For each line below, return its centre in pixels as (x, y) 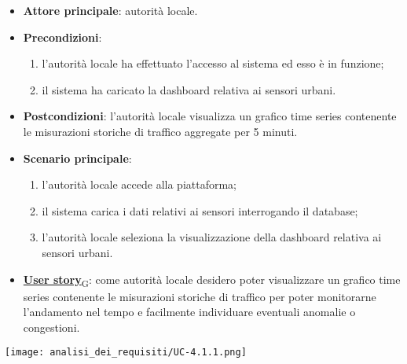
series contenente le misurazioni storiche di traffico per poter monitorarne (200, 296)
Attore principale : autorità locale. (110, 10)
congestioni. (51, 327)
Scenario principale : (77, 158)
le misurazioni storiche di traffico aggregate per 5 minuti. (160, 131)
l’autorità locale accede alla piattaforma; (139, 184)
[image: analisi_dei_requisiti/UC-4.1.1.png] (126, 353)
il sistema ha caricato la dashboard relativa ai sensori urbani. (189, 89)
